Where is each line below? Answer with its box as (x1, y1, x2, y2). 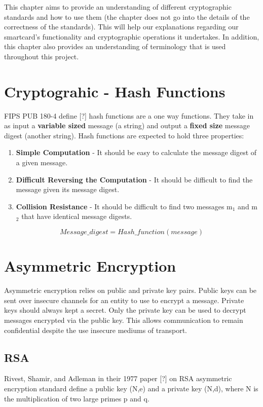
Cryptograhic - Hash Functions (4, 81, 226, 101)
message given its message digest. (16, 184, 120, 195)
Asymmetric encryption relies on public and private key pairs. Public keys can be (4, 285, 257, 295)
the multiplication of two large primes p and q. (4, 393, 149, 403)
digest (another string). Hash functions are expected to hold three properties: (4, 130, 244, 140)
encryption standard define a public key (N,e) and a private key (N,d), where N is (4, 383, 258, 393)
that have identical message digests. (21, 211, 132, 221)
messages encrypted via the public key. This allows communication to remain (4, 314, 243, 325)
